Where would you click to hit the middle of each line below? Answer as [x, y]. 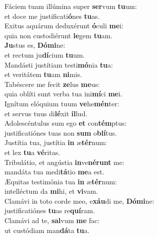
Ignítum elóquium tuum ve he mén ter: [62, 103]
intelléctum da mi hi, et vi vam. [51, 191]
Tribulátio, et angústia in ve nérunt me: [64, 162]
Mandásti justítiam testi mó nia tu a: [59, 64]
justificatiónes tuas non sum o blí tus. [61, 132]
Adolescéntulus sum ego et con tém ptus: [66, 123]
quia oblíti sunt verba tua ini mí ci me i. [63, 94]
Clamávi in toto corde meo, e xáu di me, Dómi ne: [79, 200]
